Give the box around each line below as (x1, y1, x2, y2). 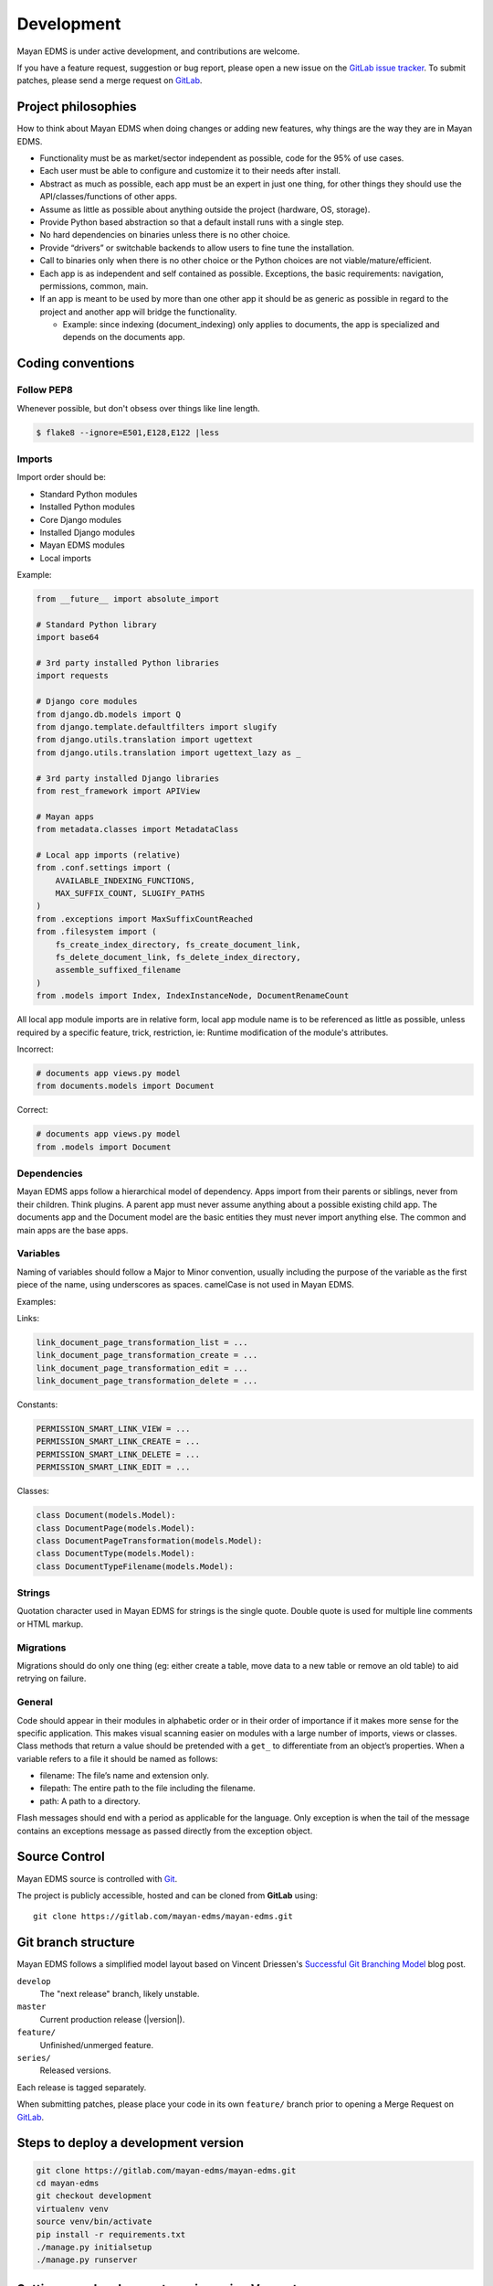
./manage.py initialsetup (36, 2241, 152, 2252)
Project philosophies (16, 99, 137, 114)
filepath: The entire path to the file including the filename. (39, 1783, 256, 1794)
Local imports (39, 552, 91, 563)
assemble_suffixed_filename (55, 965, 182, 976)
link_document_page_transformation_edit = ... (36, 1362, 248, 1373)
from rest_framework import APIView (36, 785, 201, 796)
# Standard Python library (36, 619, 157, 630)
